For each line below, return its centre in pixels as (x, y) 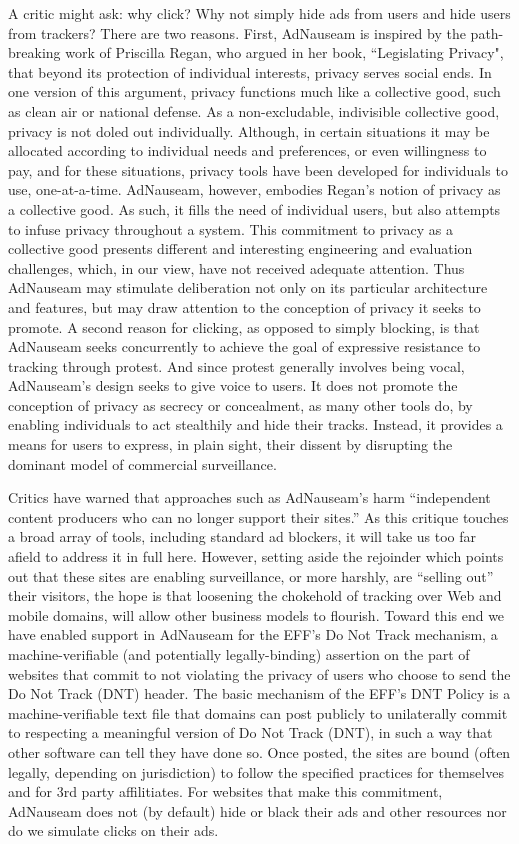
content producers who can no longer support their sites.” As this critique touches (258, 516)
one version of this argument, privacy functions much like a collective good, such (254, 91)
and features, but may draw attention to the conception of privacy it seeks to (244, 306)
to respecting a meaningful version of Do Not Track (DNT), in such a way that (250, 732)
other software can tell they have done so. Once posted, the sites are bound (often (259, 751)
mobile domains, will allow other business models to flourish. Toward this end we (256, 614)
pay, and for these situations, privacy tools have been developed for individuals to (258, 169)
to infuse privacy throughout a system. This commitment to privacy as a (230, 228)
